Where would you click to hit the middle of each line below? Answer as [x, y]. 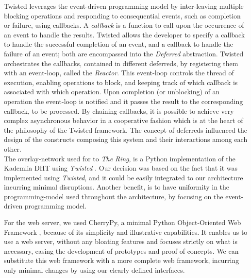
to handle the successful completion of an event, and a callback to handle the [118, 44]
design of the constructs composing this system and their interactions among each [126, 139]
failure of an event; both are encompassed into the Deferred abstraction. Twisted [124, 53]
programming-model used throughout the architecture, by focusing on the [114, 196]
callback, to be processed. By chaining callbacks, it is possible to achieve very [119, 111]
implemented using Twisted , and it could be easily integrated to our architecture [124, 177]
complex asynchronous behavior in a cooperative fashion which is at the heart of [124, 120]
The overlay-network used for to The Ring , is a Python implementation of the [120, 158]
